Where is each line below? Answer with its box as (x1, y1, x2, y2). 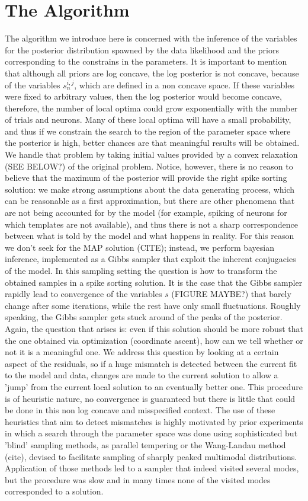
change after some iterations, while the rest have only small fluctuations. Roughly (5, 299, 301, 311)
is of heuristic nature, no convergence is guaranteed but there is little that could (5, 392, 296, 404)
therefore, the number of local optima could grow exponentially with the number (5, 101, 298, 114)
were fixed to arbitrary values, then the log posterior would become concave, (5, 90, 282, 103)
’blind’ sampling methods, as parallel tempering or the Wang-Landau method (5, 438, 286, 451)
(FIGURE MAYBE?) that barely (171, 288, 291, 300)
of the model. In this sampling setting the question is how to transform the (5, 264, 277, 276)
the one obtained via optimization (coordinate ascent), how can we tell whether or (5, 334, 303, 346)
